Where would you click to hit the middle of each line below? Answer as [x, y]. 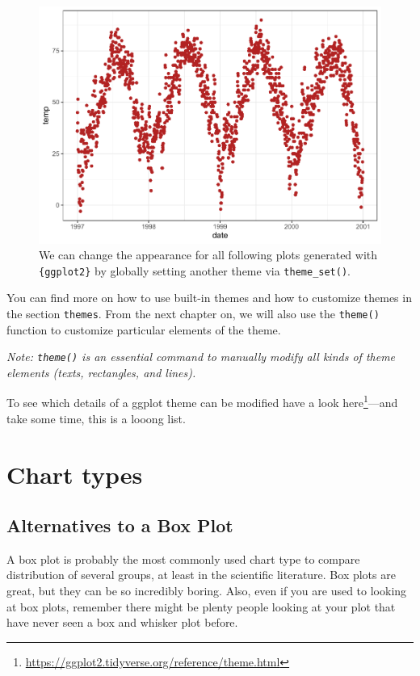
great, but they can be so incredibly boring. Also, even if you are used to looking [207, 591]
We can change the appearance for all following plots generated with [208, 255]
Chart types [75, 474]
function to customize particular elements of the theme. [144, 329]
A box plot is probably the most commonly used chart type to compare [183, 558]
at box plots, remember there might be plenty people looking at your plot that [201, 606]
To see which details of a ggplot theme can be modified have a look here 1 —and [202, 401]
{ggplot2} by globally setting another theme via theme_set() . [195, 270]
